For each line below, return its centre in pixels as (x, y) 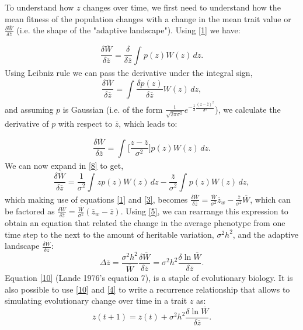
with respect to (85, 123)
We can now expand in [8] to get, (64, 165)
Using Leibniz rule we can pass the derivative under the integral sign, (129, 72)
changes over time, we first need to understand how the (182, 7)
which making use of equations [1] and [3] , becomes (96, 199)
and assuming (29, 109)
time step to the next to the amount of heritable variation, (109, 234)
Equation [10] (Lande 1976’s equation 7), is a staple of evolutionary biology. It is (149, 277)
